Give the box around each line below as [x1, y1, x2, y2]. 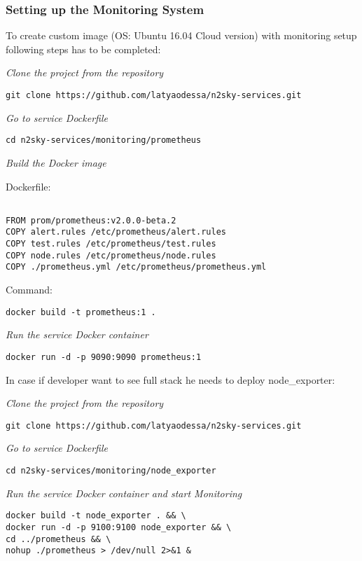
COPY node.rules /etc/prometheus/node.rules [6, 250, 216, 261]
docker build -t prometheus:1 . [6, 307, 156, 317]
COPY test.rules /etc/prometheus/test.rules [6, 239, 216, 249]
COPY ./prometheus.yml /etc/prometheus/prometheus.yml [6, 262, 267, 272]
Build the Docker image [6, 155, 106, 169]
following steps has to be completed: [6, 41, 161, 56]
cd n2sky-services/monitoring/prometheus [6, 135, 202, 146]
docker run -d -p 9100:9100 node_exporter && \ [6, 522, 232, 532]
